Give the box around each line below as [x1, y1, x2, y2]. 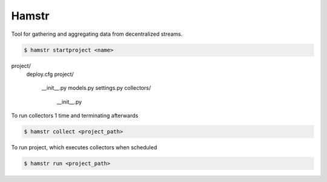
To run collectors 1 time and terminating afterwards [11, 112, 139, 120]
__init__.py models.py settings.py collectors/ [41, 84, 151, 92]
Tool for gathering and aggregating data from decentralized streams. [11, 30, 183, 38]
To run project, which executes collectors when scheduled [11, 144, 157, 151]
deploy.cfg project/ [26, 70, 74, 78]
